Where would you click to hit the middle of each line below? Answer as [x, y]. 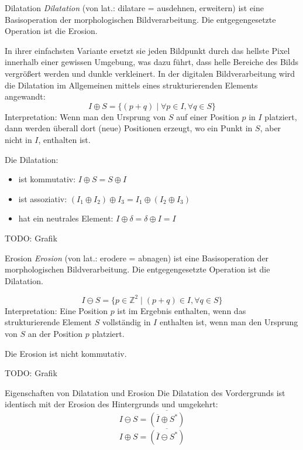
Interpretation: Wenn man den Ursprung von [85, 116]
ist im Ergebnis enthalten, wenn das [182, 310]
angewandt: [25, 96]
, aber [271, 128]
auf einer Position [208, 116]
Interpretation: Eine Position [56, 310]
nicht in [18, 139]
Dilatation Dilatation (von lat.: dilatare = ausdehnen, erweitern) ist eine [135, 8]
